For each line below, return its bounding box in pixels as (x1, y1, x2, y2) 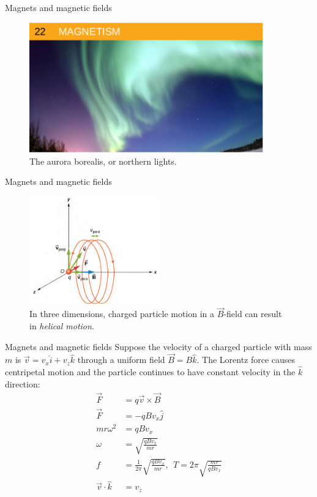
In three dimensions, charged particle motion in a (29, 307, 215, 320)
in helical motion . (29, 319, 94, 332)
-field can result (223, 307, 282, 320)
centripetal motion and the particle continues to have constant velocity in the (5, 365, 296, 378)
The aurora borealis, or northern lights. (29, 154, 177, 167)
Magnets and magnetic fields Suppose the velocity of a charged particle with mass (5, 340, 312, 353)
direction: (5, 377, 40, 390)
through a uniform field (77, 353, 165, 366)
